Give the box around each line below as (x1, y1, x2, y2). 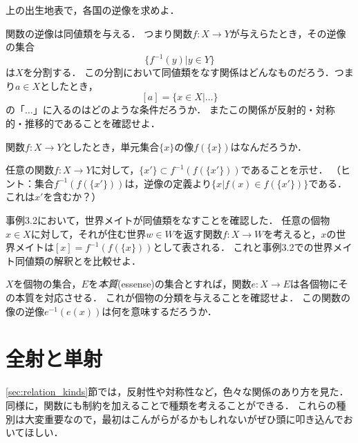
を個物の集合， (13, 276, 82, 291)
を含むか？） (43, 189, 102, 204)
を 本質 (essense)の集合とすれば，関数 (88, 276, 252, 291)
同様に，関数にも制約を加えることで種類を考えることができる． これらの (6, 397, 337, 412)
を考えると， (263, 226, 321, 241)
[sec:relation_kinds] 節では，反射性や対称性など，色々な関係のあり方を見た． (6, 384, 349, 399)
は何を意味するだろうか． (102, 303, 217, 318)
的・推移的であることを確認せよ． (6, 116, 160, 131)
